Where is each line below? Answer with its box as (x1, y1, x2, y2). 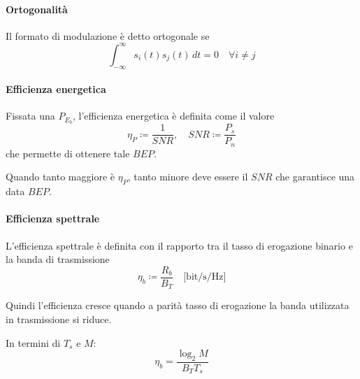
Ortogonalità (6, 1, 68, 16)
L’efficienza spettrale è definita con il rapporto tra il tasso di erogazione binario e (6, 238, 353, 252)
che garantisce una (275, 169, 355, 184)
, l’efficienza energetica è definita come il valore (72, 108, 275, 123)
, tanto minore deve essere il (127, 169, 248, 184)
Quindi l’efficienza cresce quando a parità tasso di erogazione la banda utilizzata (6, 298, 350, 313)
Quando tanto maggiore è (6, 169, 115, 184)
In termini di (6, 335, 61, 350)
